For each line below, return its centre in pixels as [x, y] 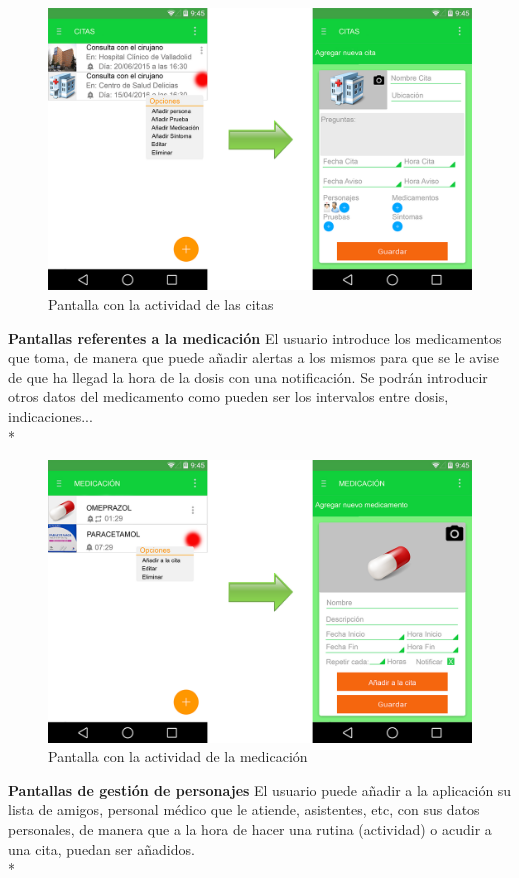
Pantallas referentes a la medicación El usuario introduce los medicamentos [255, 337]
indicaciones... [50, 415]
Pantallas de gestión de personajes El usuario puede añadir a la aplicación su [260, 789]
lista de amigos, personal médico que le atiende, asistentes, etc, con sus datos [244, 809]
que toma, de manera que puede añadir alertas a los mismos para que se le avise [253, 357]
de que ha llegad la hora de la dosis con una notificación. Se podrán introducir [248, 376]
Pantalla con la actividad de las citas [161, 303]
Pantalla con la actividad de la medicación [178, 756]
